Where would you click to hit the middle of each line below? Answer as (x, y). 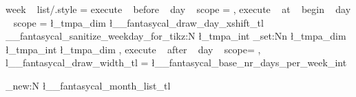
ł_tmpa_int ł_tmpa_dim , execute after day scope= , (133, 49)
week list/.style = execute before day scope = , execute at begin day (178, 9)
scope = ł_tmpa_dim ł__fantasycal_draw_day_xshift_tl (138, 22)
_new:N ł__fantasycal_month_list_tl (88, 85)
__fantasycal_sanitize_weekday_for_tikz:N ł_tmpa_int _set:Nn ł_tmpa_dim (176, 36)
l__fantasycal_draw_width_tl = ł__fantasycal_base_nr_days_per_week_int (176, 63)
